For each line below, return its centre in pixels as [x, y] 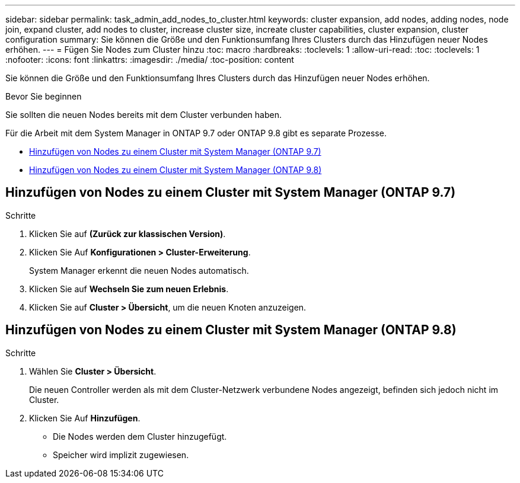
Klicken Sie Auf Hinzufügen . [85, 418]
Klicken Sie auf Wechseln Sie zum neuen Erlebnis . [129, 289]
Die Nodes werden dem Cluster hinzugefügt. [140, 436]
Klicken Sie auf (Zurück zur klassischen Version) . [127, 233]
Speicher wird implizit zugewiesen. [121, 455]
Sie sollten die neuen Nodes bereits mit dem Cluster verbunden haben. [143, 115]
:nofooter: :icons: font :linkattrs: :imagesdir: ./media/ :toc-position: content [150, 60]
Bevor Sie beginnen [44, 96]
